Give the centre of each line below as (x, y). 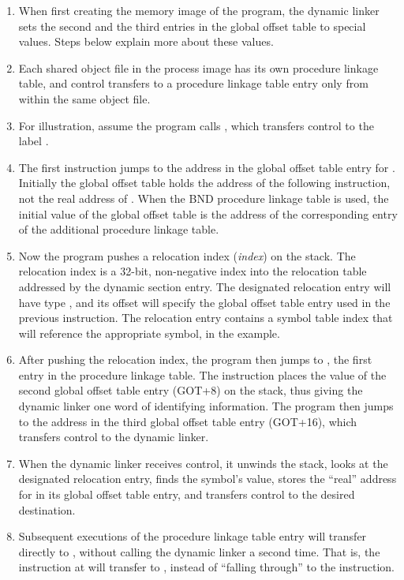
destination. (47, 509)
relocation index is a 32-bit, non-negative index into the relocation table (193, 271)
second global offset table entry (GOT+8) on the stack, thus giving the (191, 390)
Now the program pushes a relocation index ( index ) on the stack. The (187, 255)
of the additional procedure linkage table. (119, 229)
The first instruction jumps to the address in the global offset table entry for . (207, 167)
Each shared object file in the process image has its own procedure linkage (198, 67)
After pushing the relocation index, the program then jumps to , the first (195, 359)
